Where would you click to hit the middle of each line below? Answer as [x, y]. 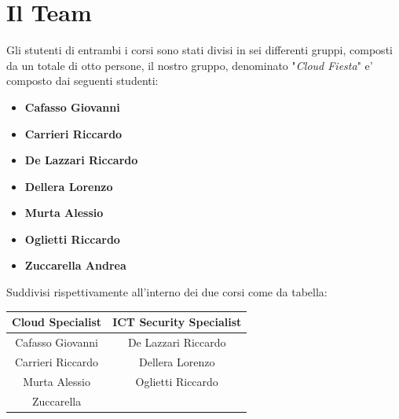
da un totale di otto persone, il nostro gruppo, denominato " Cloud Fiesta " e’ [190, 65]
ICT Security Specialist [177, 322]
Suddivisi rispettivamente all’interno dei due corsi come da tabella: [167, 292]
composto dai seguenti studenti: [82, 81]
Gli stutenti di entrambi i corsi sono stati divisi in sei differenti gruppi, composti [199, 50]
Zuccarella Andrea [75, 265]
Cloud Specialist [57, 322]
